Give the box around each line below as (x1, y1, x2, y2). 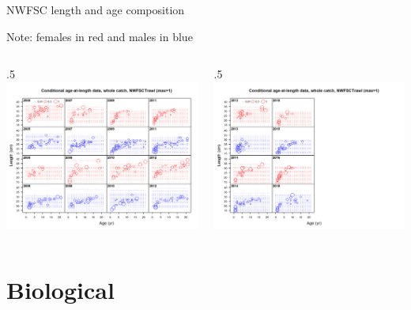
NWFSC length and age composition (6, 2, 185, 17)
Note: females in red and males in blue (6, 28, 193, 44)
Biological (6, 274, 115, 306)
